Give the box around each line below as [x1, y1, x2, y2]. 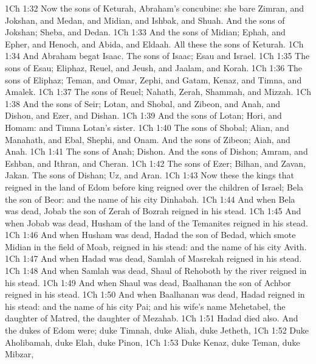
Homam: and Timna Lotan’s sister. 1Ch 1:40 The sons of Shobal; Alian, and [5, 121, 289, 133]
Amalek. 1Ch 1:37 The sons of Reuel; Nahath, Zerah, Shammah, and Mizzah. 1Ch [5, 85, 311, 98]
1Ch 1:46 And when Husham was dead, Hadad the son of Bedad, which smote [5, 228, 296, 241]
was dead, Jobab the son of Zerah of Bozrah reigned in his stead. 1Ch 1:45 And [5, 205, 301, 217]
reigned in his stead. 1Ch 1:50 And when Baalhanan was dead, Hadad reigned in [5, 288, 305, 301]
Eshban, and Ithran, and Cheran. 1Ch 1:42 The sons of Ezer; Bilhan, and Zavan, [5, 156, 306, 169]
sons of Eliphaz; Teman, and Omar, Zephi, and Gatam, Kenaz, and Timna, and [5, 73, 302, 86]
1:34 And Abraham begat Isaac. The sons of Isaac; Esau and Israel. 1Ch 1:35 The [5, 49, 310, 62]
